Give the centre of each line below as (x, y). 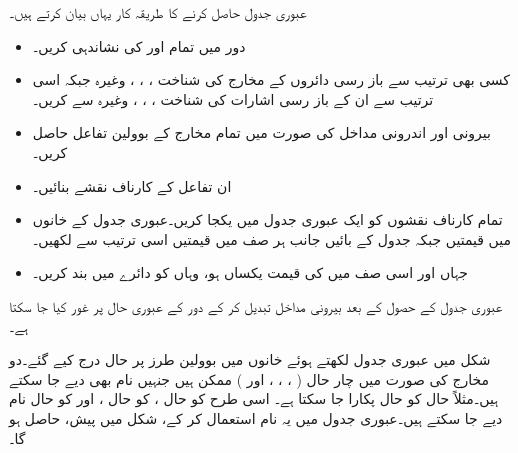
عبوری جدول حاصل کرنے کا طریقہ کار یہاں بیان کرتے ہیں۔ (158, 12)
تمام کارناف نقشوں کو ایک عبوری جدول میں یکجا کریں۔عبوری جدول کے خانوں (267, 219)
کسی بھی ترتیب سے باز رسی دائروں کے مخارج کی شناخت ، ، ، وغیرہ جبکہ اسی (271, 79)
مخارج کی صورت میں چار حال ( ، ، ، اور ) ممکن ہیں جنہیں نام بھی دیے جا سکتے (249, 378)
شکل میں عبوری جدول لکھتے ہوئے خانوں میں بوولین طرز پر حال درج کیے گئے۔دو (250, 359)
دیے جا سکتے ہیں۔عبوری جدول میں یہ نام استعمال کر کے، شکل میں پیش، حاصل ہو (256, 417)
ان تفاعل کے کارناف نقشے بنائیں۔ (132, 185)
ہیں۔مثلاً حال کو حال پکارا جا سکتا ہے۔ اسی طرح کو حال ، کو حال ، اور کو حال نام (254, 398)
